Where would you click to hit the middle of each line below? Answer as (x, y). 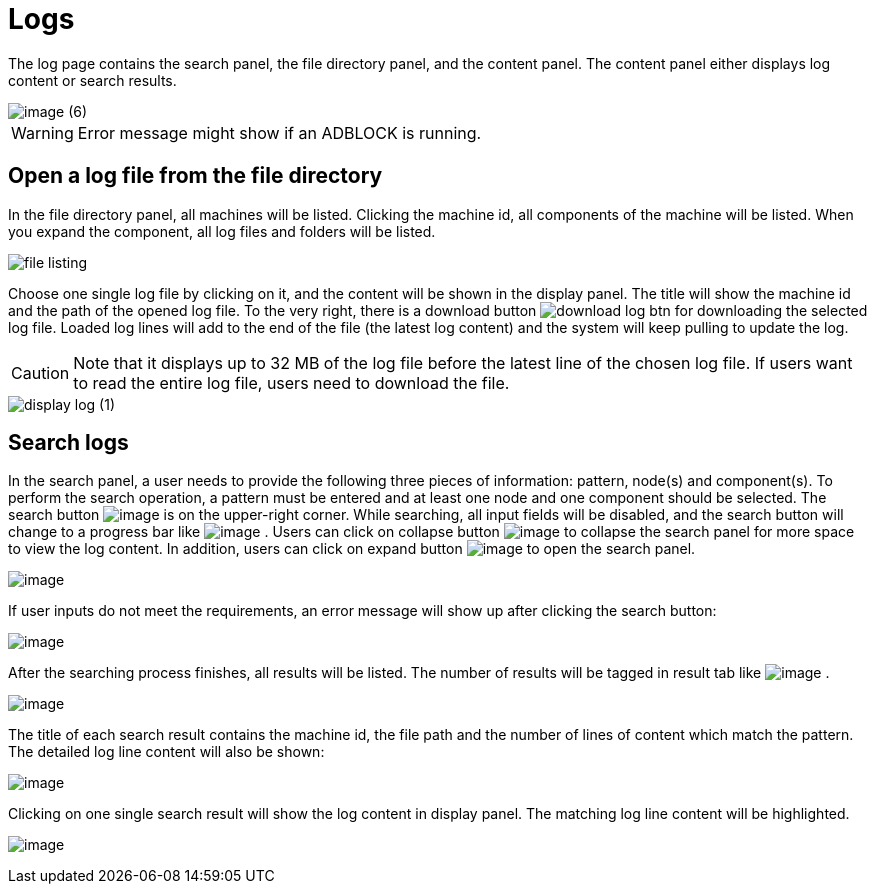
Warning (42, 132)
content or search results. (92, 80)
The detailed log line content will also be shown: (166, 752)
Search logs (68, 443)
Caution (40, 372)
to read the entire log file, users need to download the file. (291, 382)
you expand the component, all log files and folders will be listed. (222, 231)
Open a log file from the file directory (195, 176)
